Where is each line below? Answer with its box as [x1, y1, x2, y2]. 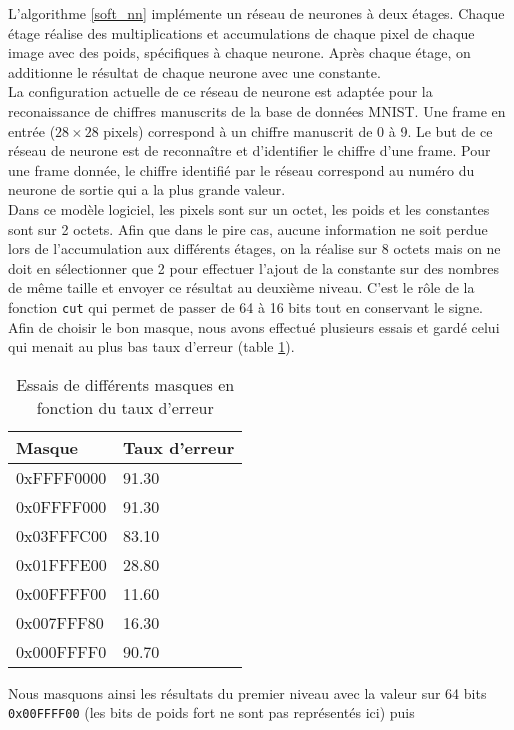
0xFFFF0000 [16, 465, 107, 489]
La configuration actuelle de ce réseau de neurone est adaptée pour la [8, 81, 433, 102]
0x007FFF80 [16, 610, 104, 634]
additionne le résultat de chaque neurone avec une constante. [8, 61, 381, 82]
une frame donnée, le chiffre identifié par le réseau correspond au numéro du [8, 159, 475, 180]
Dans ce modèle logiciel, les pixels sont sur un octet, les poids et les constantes [8, 198, 490, 219]
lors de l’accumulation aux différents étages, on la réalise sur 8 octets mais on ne [8, 238, 501, 259]
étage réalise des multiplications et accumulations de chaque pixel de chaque [8, 22, 475, 43]
